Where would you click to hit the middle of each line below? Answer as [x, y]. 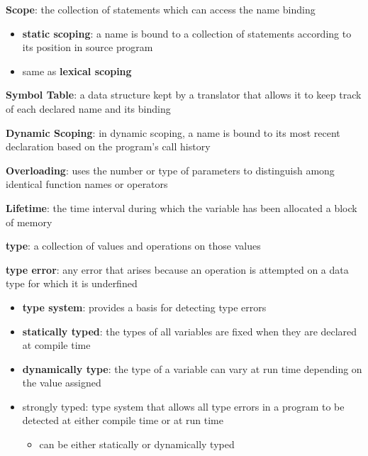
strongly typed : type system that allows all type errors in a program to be [183, 406]
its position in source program [88, 47]
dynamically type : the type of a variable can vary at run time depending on [192, 368]
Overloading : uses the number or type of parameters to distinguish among [170, 170]
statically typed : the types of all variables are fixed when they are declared [190, 331]
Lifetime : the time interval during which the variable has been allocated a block [182, 207]
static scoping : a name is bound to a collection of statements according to [187, 33]
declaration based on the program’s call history [108, 146]
